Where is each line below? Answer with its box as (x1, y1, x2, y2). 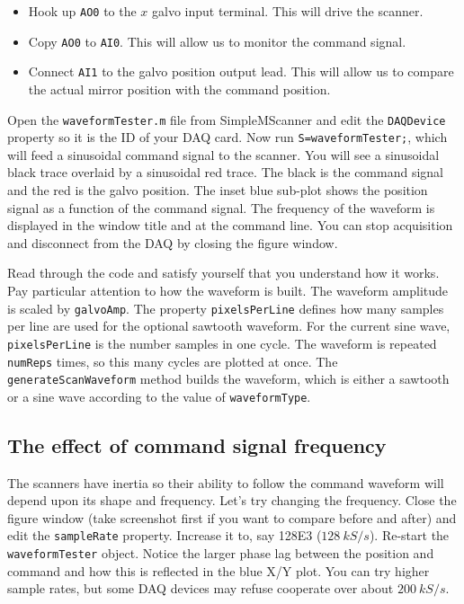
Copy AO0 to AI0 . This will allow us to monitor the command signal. (28, 31, 406, 50)
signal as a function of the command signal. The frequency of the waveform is (7, 198, 435, 217)
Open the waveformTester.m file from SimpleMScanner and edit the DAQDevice (7, 110, 446, 129)
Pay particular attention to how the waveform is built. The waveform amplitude (7, 281, 449, 300)
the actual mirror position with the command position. (28, 79, 331, 98)
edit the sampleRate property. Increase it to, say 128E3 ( (7, 526, 322, 545)
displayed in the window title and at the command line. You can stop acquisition (7, 216, 453, 235)
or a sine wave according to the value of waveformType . (7, 386, 311, 405)
